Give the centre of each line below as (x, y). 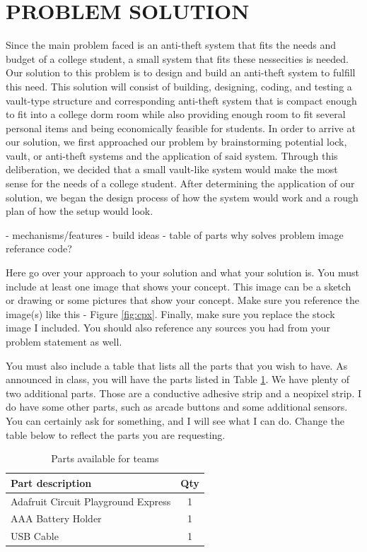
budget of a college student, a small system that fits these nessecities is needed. (177, 58)
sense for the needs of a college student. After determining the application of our (180, 183)
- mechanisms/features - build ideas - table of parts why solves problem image (175, 234)
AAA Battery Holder (56, 518)
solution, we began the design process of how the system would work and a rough (182, 197)
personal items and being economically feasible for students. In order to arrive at (181, 128)
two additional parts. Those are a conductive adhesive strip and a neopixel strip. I (183, 393)
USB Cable (35, 536)
